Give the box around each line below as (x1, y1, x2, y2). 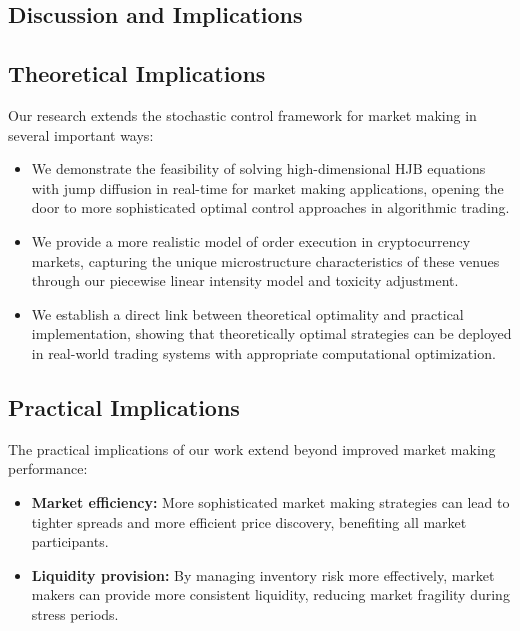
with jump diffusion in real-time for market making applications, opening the (31, 177, 504, 198)
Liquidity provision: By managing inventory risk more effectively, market (31, 564, 495, 585)
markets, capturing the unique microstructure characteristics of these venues (31, 250, 500, 271)
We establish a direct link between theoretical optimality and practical (31, 303, 464, 324)
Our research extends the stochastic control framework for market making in (8, 104, 477, 125)
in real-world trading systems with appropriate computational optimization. (31, 342, 496, 363)
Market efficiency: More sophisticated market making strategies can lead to (31, 491, 510, 512)
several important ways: (8, 124, 154, 145)
